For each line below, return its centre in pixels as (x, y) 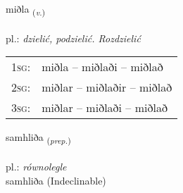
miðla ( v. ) (26, 10)
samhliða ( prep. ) (38, 138)
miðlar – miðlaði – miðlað (105, 108)
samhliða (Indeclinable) (56, 180)
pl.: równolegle (36, 167)
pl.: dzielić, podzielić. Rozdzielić (73, 38)
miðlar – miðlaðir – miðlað (107, 87)
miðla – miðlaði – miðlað (102, 67)
